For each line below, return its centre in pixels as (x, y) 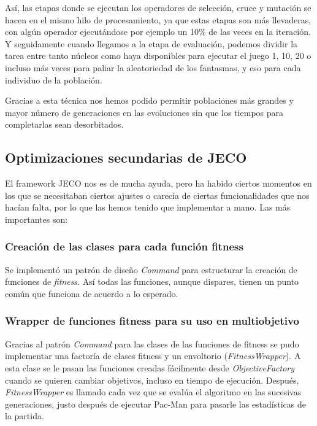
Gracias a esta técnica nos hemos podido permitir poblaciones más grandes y (149, 100)
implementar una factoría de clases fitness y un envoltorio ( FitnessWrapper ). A (153, 356)
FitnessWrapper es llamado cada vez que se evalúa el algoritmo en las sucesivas (153, 392)
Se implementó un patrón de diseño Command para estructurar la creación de (151, 269)
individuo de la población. (54, 79)
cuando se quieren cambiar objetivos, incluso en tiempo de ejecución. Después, (152, 380)
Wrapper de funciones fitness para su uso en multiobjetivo (152, 321)
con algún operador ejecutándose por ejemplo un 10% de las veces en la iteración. (158, 32)
